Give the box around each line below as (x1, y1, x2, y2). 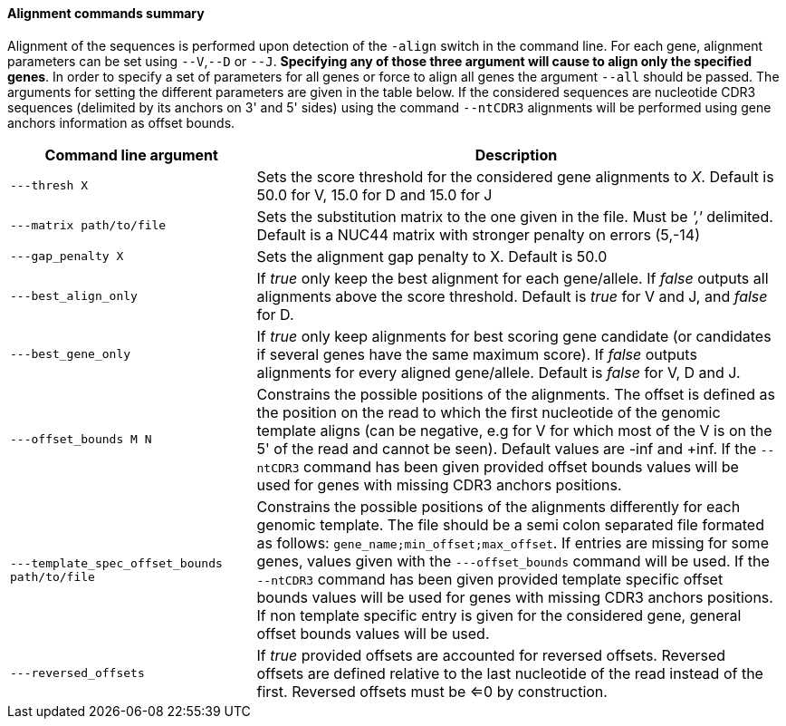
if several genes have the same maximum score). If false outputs (256, 344, 697, 363)
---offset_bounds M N (10, 432, 152, 447)
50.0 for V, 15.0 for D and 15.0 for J (256, 185, 493, 204)
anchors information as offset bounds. (7, 114, 235, 131)
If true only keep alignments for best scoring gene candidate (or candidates (256, 326, 772, 345)
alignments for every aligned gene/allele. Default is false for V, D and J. (256, 363, 741, 382)
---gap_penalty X (10, 249, 124, 264)
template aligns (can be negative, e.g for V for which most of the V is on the (256, 421, 772, 440)
